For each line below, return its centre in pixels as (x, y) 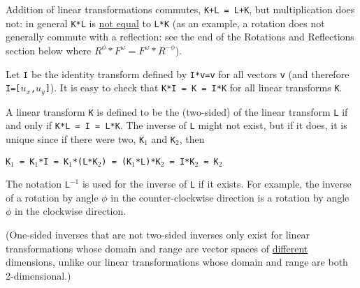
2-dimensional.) (38, 275)
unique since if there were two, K (75, 138)
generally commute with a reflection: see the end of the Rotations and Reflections (180, 37)
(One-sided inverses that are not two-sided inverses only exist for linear (158, 235)
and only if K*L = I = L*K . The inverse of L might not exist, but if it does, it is (177, 125)
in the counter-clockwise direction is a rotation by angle (230, 197)
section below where (49, 50)
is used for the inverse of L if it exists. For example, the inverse (217, 184)
